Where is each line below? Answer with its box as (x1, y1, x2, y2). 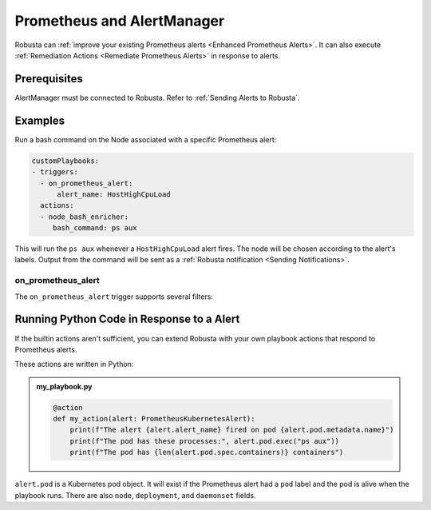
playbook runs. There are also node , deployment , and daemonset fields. (14, 490, 256, 500)
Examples (14, 114, 65, 127)
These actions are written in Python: (14, 360, 134, 369)
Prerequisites (14, 72, 83, 86)
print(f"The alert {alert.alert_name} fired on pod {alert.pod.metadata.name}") (69, 425, 394, 435)
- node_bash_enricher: (40, 212, 129, 221)
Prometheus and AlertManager (14, 12, 225, 30)
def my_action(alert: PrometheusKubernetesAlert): (53, 414, 255, 424)
